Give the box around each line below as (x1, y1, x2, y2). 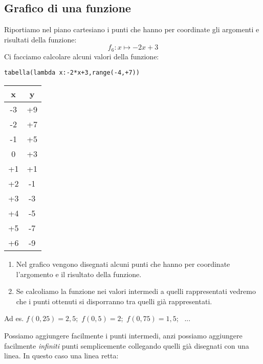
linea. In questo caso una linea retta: (4, 350, 119, 361)
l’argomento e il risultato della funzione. (16, 268, 142, 279)
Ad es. (4, 313, 24, 324)
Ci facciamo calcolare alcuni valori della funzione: (4, 51, 159, 61)
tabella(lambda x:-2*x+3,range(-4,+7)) (4, 69, 140, 77)
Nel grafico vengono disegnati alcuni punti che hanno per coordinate (16, 259, 230, 269)
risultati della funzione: (4, 34, 77, 44)
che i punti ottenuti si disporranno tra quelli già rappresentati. (16, 295, 212, 306)
